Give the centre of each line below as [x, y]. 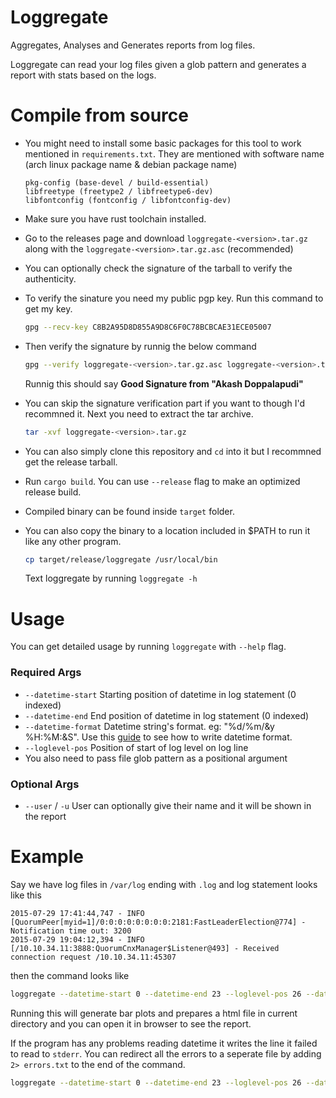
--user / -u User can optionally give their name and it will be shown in [168, 805]
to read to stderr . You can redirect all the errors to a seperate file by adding [166, 1053]
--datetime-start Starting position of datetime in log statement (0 [160, 694]
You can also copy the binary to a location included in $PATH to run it [167, 530]
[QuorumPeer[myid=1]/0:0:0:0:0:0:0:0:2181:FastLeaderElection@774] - [158, 922]
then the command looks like [70, 975]
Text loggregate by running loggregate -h [111, 578]
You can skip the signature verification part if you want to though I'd [164, 403]
